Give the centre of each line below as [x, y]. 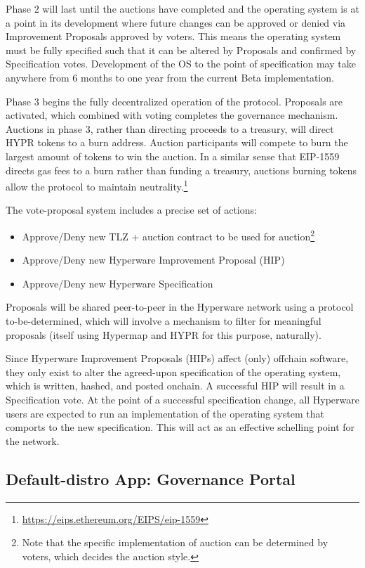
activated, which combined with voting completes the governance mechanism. [172, 115]
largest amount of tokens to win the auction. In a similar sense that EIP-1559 [173, 156]
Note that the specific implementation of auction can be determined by [175, 542]
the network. [33, 440]
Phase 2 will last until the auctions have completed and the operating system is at [182, 8]
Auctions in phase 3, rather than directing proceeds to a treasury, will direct [170, 128]
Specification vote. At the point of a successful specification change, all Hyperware [182, 399]
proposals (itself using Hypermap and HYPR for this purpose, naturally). [164, 334]
